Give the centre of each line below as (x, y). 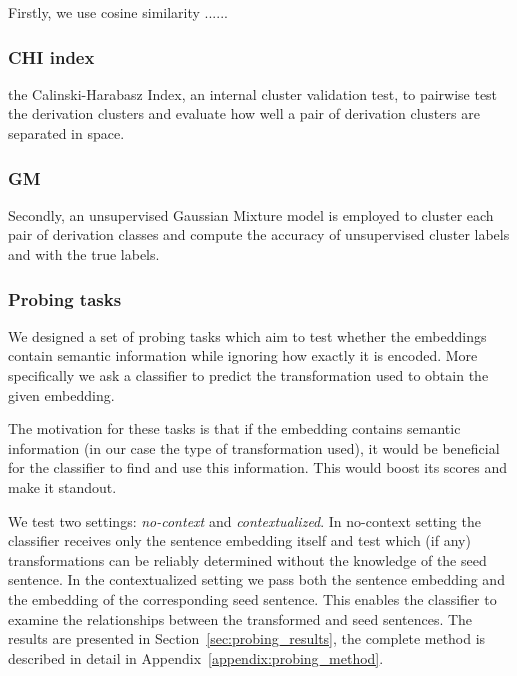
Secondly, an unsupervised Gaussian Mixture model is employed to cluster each (251, 214)
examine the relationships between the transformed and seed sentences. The (240, 618)
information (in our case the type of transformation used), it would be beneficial (254, 447)
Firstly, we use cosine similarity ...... (118, 12)
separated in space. (66, 133)
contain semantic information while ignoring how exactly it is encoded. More (243, 355)
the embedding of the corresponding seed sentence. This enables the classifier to (252, 598)
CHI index (51, 56)
